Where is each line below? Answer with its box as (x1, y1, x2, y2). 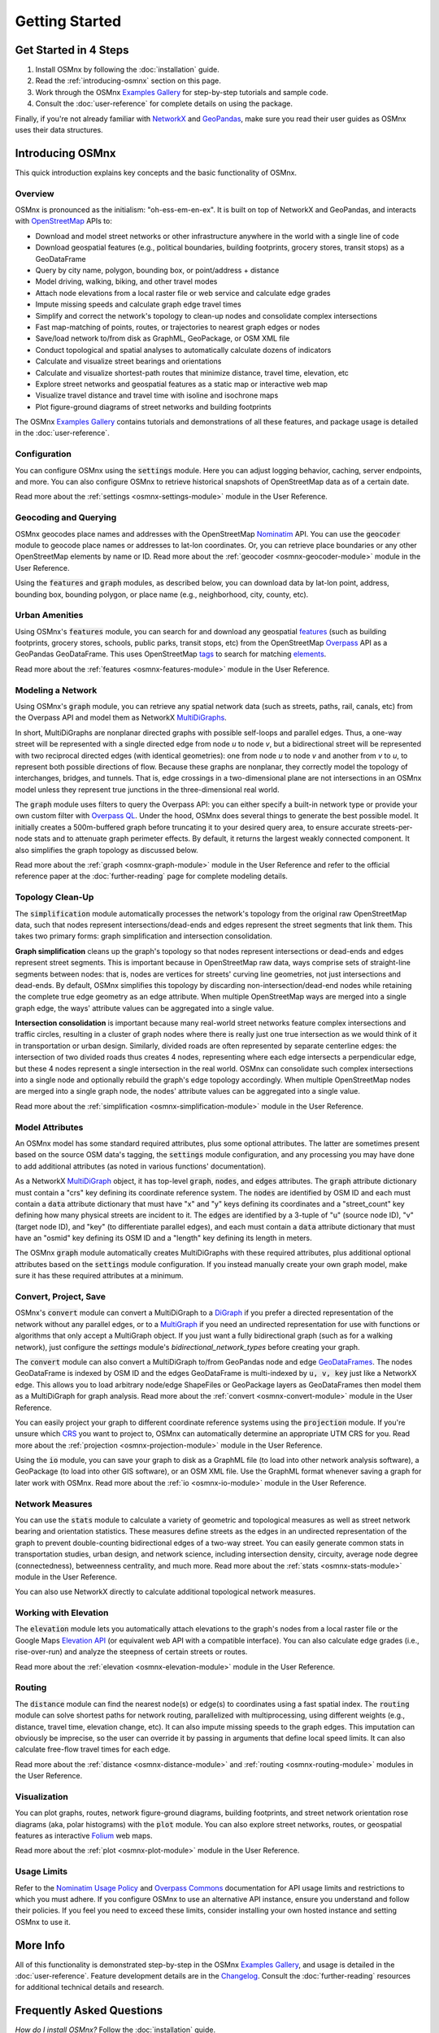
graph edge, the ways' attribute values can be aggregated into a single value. (15, 1003, 275, 1012)
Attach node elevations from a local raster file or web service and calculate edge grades (35, 288, 331, 298)
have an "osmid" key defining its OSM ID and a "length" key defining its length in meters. (15, 1233, 312, 1243)
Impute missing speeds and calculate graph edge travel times (35, 299, 241, 309)
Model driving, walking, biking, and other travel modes (35, 276, 218, 286)
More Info (15, 1938, 65, 1952)
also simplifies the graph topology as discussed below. (15, 845, 198, 855)
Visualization (15, 1791, 68, 1802)
